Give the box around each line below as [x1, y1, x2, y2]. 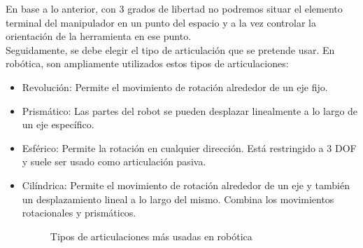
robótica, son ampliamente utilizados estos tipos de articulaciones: [6, 56, 289, 71]
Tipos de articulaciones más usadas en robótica [50, 228, 252, 243]
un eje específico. [22, 117, 94, 132]
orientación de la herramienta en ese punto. [6, 29, 192, 43]
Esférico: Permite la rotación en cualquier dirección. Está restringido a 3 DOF [22, 140, 357, 155]
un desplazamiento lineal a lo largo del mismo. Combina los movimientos [22, 191, 334, 206]
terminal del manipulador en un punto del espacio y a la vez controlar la [6, 15, 316, 29]
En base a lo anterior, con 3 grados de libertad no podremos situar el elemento [6, 1, 343, 15]
